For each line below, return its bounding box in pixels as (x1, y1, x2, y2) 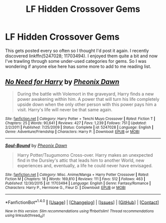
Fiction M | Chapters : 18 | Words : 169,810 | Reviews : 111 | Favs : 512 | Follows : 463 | (5, 177, 146, 181)
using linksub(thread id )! (5, 213, 45, 219)
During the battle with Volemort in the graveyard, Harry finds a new (17, 90, 154, 97)
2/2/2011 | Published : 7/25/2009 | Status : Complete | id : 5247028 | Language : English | (5, 125, 154, 130)
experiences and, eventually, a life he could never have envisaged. (17, 162, 153, 169)
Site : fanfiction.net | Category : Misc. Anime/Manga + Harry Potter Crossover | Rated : (5, 172, 149, 177)
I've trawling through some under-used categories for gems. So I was (5, 58, 147, 64)
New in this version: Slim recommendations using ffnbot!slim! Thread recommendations (5, 209, 154, 214)
